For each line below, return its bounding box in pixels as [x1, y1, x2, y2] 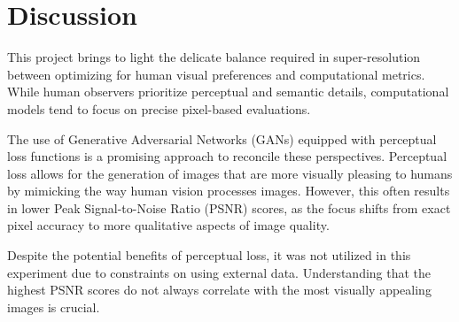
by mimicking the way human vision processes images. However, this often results [7, 181, 450, 200]
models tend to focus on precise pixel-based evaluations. [7, 99, 311, 118]
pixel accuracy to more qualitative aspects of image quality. [7, 216, 330, 234]
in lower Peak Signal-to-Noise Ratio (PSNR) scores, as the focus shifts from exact [7, 198, 451, 217]
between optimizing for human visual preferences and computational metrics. [7, 65, 425, 83]
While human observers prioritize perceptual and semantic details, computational [7, 82, 449, 101]
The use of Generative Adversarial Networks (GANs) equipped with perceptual [7, 129, 437, 148]
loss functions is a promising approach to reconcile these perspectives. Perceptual [7, 147, 447, 165]
